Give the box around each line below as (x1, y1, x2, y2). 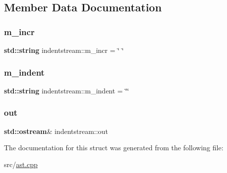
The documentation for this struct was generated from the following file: (4, 142, 224, 153)
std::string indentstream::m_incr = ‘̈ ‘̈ (4, 45, 124, 55)
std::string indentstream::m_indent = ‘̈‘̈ (4, 85, 129, 95)
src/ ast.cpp (4, 159, 38, 169)
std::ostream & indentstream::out (4, 126, 108, 136)
